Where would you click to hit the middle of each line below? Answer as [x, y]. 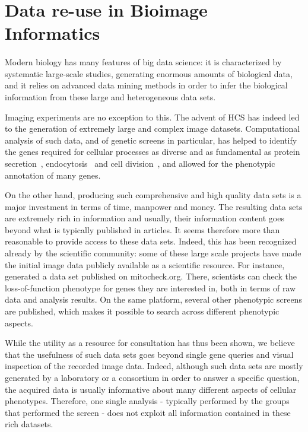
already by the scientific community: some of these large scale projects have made [153, 253]
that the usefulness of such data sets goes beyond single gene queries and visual [149, 354]
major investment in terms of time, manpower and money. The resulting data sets [154, 206]
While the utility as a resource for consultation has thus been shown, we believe [150, 343]
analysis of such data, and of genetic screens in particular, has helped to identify [151, 140]
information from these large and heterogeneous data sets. [110, 96]
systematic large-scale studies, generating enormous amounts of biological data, [149, 73]
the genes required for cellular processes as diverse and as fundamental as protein [153, 152]
